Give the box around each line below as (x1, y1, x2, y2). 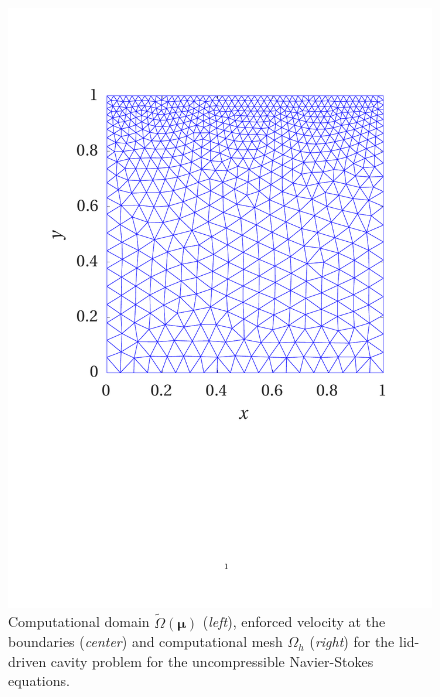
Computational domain (8, 611, 150, 632)
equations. (8, 670, 70, 691)
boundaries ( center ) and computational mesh (8, 631, 283, 652)
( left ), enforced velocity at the (202, 611, 386, 632)
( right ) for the (309, 631, 395, 652)
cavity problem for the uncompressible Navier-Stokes (50, 650, 374, 671)
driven (8, 650, 47, 671)
